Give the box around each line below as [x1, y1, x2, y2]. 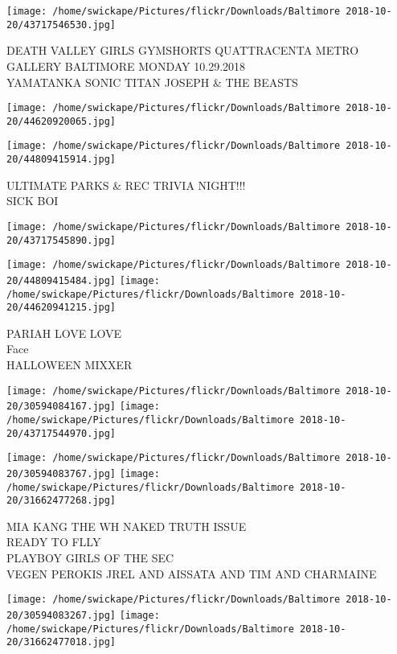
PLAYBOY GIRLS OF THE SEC [6, 549, 174, 566]
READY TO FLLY [6, 533, 101, 550]
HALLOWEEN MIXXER [6, 356, 133, 373]
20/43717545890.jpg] [6, 234, 117, 246]
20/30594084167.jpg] [6, 401, 117, 413]
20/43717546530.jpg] [6, 19, 117, 31]
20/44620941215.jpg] [6, 302, 117, 314]
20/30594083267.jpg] [6, 609, 117, 621]
